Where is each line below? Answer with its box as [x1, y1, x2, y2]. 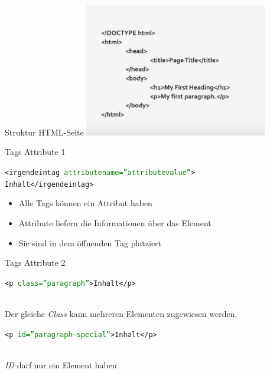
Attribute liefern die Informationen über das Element [18, 216, 212, 229]
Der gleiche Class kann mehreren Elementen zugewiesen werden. [5, 308, 238, 319]
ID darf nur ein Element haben [5, 358, 117, 371]
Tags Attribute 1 [5, 146, 66, 158]
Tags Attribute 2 [5, 256, 66, 269]
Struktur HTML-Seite [5, 126, 84, 138]
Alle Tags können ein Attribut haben [18, 197, 152, 209]
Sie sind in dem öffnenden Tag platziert [18, 236, 162, 249]
